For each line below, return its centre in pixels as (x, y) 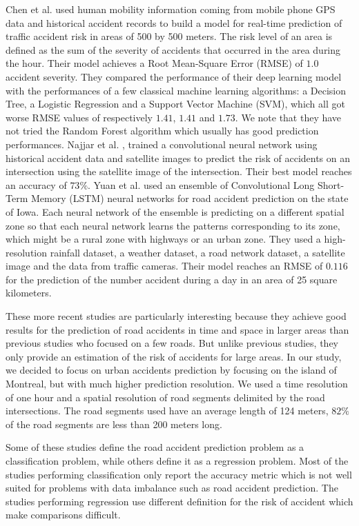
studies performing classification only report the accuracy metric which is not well (179, 474)
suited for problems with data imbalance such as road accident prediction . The (172, 488)
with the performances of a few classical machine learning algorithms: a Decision (176, 90)
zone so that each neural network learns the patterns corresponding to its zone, (173, 225)
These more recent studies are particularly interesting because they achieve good (176, 316)
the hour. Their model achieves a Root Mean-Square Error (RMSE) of (154, 63)
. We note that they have (288, 117)
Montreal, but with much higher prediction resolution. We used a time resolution (177, 384)
